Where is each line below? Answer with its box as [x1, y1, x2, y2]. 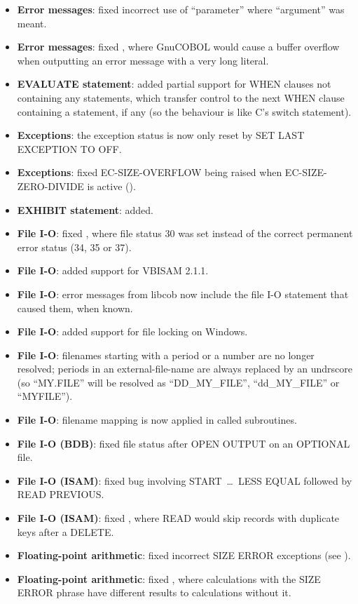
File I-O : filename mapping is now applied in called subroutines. [17, 412, 297, 427]
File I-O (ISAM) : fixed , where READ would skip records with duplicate [17, 511, 340, 525]
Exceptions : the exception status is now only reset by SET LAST [17, 128, 305, 142]
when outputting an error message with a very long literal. [17, 53, 269, 67]
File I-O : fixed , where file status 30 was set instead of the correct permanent [17, 226, 353, 241]
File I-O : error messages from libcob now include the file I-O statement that [17, 286, 349, 301]
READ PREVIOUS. [17, 487, 104, 502]
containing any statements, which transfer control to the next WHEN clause [17, 90, 345, 105]
